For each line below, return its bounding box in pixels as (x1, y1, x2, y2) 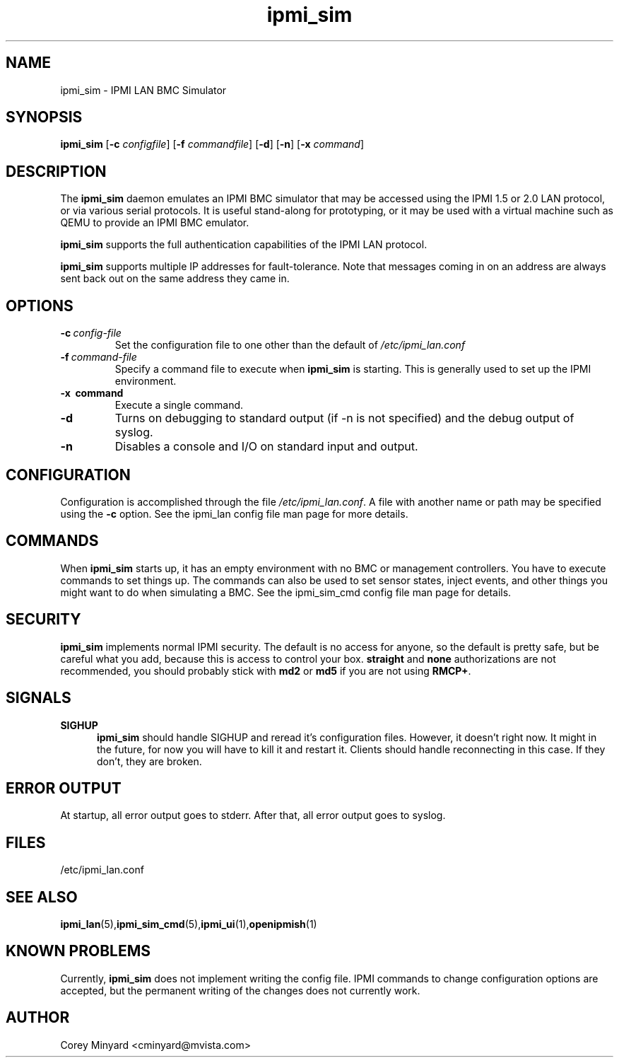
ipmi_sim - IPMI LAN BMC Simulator (60, 83, 227, 96)
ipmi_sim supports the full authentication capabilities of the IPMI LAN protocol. (60, 238, 428, 251)
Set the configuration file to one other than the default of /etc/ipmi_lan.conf (114, 339, 466, 352)
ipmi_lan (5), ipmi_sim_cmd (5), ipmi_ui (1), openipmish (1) (60, 918, 317, 931)
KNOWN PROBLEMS (6, 942, 151, 960)
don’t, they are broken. (97, 755, 202, 767)
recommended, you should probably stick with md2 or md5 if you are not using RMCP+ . (60, 664, 471, 677)
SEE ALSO (6, 888, 78, 906)
